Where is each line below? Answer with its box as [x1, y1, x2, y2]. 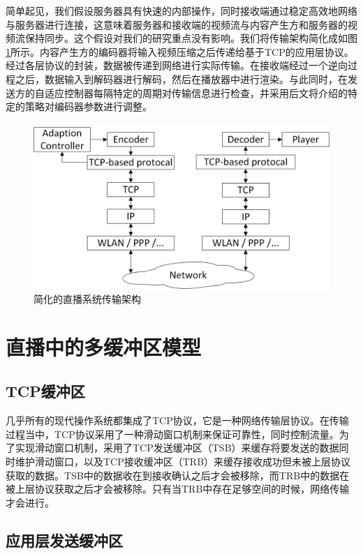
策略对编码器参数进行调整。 [24, 99, 152, 114]
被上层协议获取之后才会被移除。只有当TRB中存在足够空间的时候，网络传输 [6, 481, 350, 496]
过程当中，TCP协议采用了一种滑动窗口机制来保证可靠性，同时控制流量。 [6, 426, 339, 441]
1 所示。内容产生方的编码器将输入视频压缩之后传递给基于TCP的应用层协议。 [6, 44, 354, 59]
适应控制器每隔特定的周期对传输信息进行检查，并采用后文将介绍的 [44, 85, 348, 100]
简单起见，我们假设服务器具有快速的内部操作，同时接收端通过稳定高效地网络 [6, 3, 357, 17]
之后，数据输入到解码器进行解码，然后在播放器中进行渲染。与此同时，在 [15, 71, 348, 86]
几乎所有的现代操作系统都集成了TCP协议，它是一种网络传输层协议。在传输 [6, 413, 349, 428]
